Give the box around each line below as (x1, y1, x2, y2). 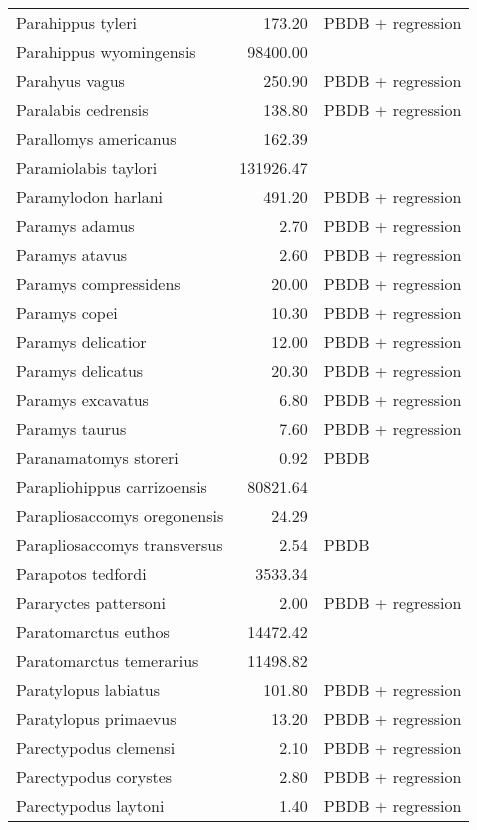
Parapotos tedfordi (16, 562, 147, 585)
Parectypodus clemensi (16, 736, 176, 759)
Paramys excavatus (16, 388, 149, 411)
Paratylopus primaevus (16, 707, 177, 730)
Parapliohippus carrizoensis (16, 475, 207, 498)
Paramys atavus (16, 243, 128, 266)
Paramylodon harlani (16, 185, 164, 208)
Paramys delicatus (16, 359, 144, 382)
